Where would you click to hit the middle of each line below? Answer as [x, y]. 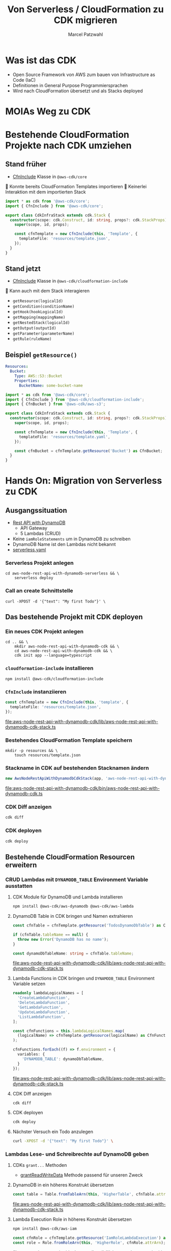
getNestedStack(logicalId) [41, 323]
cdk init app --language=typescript [53, 656]
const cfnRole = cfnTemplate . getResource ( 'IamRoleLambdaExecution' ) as [90, 1238]
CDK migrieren [85, 20]
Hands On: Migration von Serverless [84, 481]
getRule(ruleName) [32, 339]
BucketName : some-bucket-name [51, 385]
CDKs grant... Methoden [40, 1165]
